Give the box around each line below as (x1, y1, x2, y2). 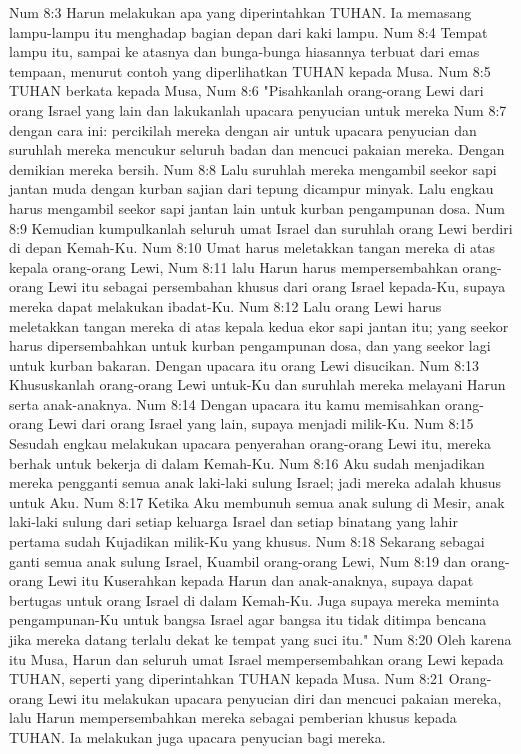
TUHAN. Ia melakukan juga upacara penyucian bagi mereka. (9, 726, 386, 747)
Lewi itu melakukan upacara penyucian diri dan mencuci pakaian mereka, (47, 687, 502, 708)
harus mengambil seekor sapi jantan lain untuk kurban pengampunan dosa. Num (9, 197, 505, 218)
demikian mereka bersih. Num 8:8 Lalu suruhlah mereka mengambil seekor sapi (9, 158, 497, 179)
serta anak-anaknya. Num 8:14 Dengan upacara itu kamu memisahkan (9, 393, 441, 414)
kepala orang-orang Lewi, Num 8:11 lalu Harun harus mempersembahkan (9, 256, 458, 277)
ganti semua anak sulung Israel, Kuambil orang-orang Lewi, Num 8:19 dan (9, 550, 467, 571)
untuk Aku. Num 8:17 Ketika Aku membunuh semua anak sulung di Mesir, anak (9, 491, 505, 512)
